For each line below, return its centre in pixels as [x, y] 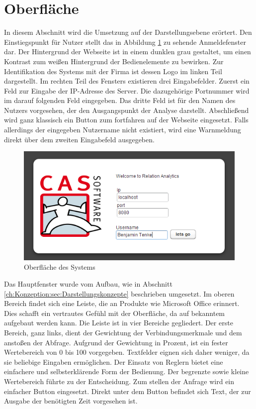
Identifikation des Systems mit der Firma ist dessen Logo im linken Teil [113, 71]
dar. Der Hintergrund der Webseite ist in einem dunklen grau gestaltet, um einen [128, 51]
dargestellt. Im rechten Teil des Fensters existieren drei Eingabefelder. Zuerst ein [127, 81]
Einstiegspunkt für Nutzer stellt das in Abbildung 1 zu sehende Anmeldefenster [125, 42]
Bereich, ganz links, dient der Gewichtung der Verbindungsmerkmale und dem [123, 332]
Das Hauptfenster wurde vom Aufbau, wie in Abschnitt [88, 283]
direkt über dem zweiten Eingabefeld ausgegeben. [79, 139]
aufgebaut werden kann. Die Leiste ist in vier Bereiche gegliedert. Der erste [119, 323]
